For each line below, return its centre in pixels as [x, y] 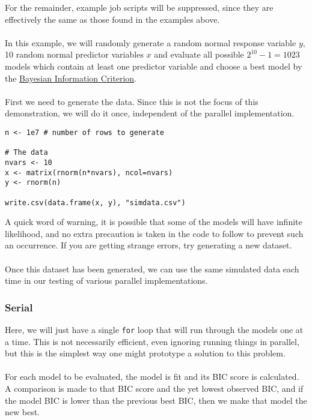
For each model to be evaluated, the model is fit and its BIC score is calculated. [152, 376]
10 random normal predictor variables [74, 54]
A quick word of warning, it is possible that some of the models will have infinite [154, 222]
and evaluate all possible [199, 54]
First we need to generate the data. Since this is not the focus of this [132, 101]
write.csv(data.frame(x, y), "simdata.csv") [95, 202]
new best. [23, 412]
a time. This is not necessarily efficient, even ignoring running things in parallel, [152, 341]
